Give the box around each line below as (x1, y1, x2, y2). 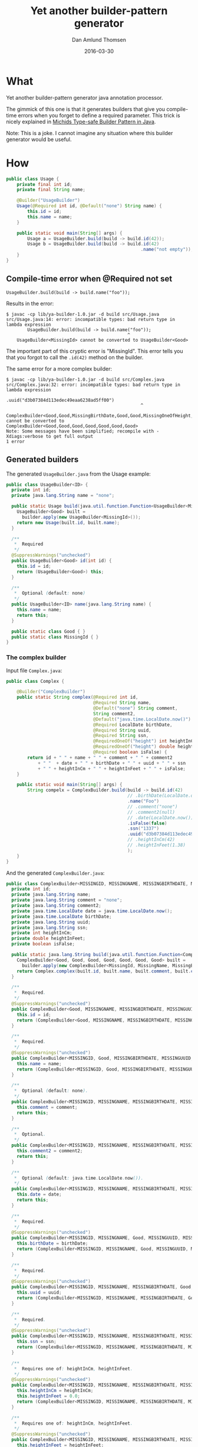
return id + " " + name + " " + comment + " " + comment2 (27, 754, 173, 761)
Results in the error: (6, 300, 54, 307)
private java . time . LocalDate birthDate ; (11, 914, 112, 919)
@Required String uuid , (93, 727, 151, 733)
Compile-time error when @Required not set (6, 274, 173, 284)
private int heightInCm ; (11, 930, 72, 936)
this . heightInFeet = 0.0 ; (16, 1393, 81, 1399)
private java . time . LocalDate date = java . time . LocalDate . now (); (11, 908, 173, 914)
